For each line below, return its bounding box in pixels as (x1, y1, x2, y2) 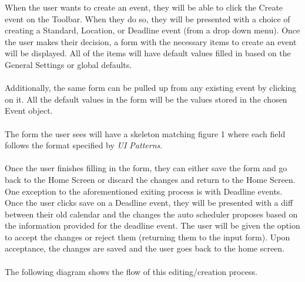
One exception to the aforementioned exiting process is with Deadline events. (5, 185, 283, 197)
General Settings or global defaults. (5, 58, 132, 70)
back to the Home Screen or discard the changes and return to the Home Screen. (5, 173, 296, 185)
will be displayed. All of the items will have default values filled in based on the (5, 47, 291, 59)
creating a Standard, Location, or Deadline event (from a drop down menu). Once (5, 24, 300, 36)
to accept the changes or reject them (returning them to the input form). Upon (5, 230, 290, 243)
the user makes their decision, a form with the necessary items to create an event (5, 35, 297, 47)
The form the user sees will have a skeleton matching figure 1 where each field (5, 127, 286, 140)
